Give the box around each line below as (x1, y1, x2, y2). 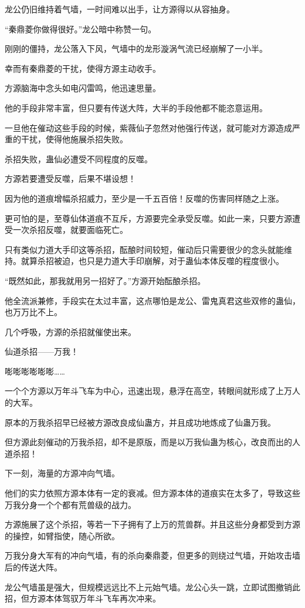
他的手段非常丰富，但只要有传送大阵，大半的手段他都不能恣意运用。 (5, 101, 267, 113)
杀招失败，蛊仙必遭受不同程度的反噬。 (5, 152, 152, 165)
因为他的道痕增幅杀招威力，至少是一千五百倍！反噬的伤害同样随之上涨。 (5, 192, 284, 204)
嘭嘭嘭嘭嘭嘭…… (5, 365, 65, 377)
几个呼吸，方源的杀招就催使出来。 (5, 325, 136, 338)
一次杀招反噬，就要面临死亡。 (12, 223, 128, 236)
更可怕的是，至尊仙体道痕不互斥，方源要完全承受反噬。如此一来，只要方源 (5, 212, 292, 224)
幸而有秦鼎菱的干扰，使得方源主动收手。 (5, 62, 161, 74)
